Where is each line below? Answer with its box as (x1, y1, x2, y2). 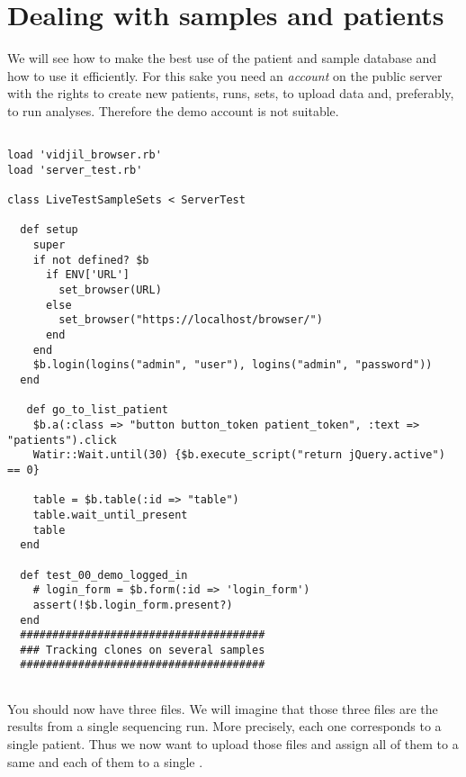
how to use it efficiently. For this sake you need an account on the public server (7, 66, 443, 85)
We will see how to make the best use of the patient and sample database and (7, 49, 437, 68)
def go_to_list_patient (26, 403, 168, 417)
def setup (20, 223, 78, 237)
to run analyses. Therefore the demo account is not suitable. (7, 101, 339, 120)
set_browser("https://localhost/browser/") (58, 313, 323, 327)
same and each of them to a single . (7, 752, 203, 771)
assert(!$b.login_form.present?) (32, 598, 233, 611)
